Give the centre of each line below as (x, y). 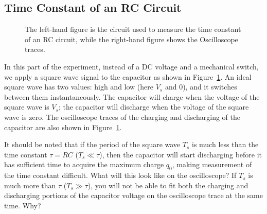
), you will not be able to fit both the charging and (168, 185)
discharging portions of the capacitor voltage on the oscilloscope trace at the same (133, 195)
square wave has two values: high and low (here (79, 87)
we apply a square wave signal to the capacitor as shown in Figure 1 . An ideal (128, 76)
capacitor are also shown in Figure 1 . (63, 127)
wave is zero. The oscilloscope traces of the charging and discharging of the (122, 117)
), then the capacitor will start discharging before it (181, 154)
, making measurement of (212, 164)
